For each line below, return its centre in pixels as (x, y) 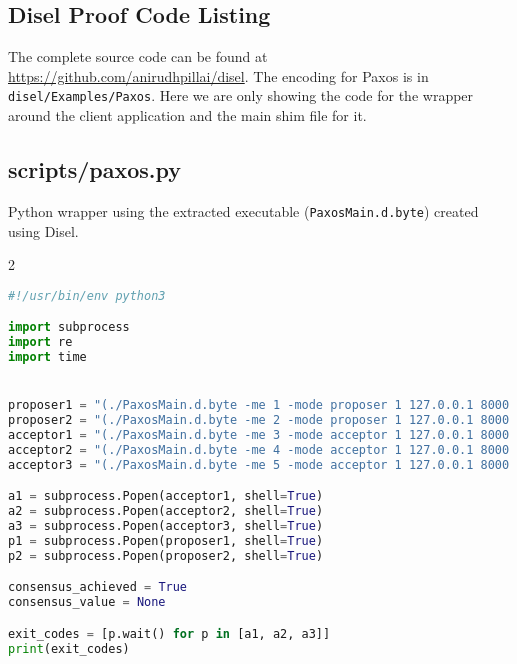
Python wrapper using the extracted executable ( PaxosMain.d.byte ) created (243, 210)
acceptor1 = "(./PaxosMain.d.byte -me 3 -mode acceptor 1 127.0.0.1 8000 (259, 434)
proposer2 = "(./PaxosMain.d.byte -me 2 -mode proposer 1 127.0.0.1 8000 (259, 420)
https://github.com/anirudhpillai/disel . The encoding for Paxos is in (218, 75)
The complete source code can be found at (138, 56)
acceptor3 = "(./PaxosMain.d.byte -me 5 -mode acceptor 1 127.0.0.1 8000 (259, 464)
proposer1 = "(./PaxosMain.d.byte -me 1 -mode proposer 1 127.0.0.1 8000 (259, 405)
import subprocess (69, 327)
